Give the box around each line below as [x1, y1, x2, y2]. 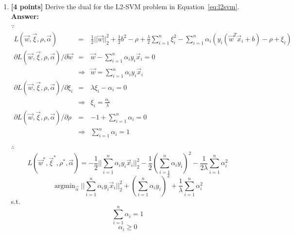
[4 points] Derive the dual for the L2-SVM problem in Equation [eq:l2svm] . [11, 1, 240, 11]
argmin [54, 182, 75, 189]
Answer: [11, 11, 39, 21]
